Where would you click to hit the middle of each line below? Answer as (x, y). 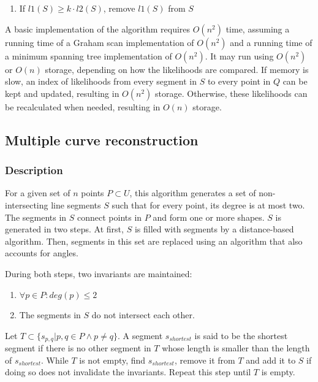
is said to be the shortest (241, 335)
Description (34, 170)
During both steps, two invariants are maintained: (99, 273)
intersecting (27, 204)
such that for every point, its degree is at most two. (208, 204)
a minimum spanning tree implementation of (89, 55)
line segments (76, 204)
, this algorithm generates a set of (193, 193)
